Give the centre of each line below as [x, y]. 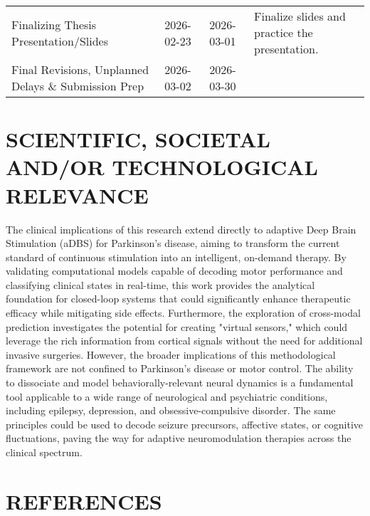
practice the [283, 32]
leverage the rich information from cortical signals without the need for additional [184, 341]
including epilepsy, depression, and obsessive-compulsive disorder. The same [171, 410]
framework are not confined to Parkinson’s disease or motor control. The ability [180, 368]
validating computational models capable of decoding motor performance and [174, 271]
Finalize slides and [300, 16]
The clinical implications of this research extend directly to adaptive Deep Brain [181, 229]
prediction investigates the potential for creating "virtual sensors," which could [177, 326]
